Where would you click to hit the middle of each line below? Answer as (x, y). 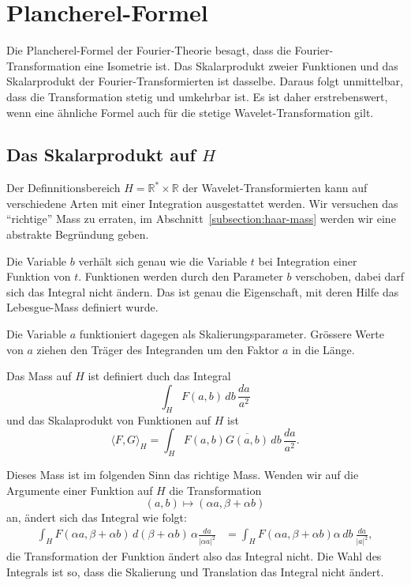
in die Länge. (323, 349)
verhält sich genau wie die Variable (163, 260)
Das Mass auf (39, 376)
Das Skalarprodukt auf (101, 155)
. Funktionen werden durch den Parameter (181, 276)
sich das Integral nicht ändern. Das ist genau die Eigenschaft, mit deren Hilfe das (203, 291)
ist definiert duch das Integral (159, 376)
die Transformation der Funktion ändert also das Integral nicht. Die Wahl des (194, 556)
